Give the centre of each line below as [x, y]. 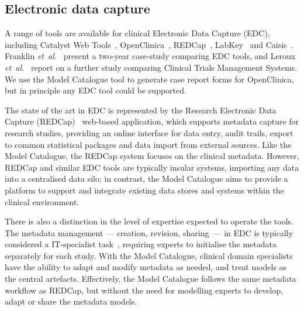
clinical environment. [42, 201]
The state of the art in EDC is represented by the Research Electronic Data [141, 110]
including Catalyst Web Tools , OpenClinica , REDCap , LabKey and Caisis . [149, 44]
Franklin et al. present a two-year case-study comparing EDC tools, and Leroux [150, 56]
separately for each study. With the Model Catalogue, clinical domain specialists [149, 255]
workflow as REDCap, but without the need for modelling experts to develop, [144, 290]
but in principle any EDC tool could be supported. [96, 90]
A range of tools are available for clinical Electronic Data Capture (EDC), [137, 33]
